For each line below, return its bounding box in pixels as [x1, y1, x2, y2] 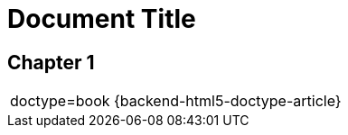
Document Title [7, 4, 196, 34]
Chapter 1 [7, 50, 95, 74]
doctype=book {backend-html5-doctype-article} [10, 92, 342, 111]
